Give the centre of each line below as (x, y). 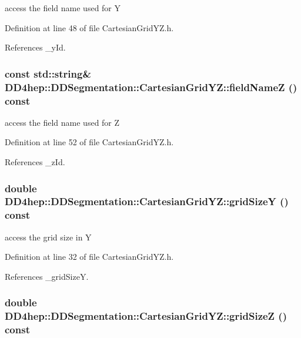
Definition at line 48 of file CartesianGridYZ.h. (89, 27)
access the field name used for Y (63, 8)
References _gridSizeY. (47, 276)
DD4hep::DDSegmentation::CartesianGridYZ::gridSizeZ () (146, 316)
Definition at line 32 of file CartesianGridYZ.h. (89, 257)
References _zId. (35, 162)
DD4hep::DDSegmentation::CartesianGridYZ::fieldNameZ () (151, 87)
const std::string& (48, 73)
